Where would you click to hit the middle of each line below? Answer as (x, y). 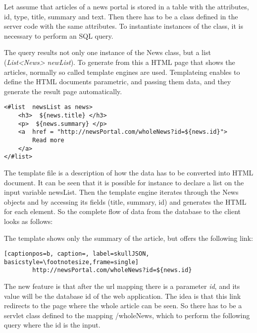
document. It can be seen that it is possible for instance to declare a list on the (124, 182)
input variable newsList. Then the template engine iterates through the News (121, 192)
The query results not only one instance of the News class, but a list (107, 52)
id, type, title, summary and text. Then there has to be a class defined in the (121, 16)
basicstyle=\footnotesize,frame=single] (72, 262)
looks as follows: (28, 221)
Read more (48, 140)
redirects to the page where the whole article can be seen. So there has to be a (123, 305)
